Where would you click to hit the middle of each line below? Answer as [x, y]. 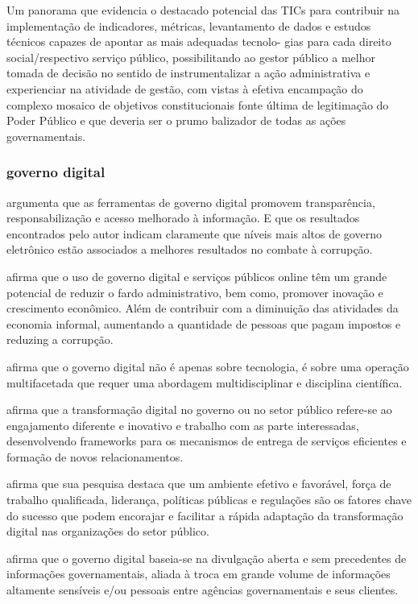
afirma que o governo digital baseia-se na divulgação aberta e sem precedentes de [207, 558]
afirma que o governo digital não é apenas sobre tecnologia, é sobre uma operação [208, 366]
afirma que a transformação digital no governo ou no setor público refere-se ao [199, 410]
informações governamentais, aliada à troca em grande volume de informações [199, 574]
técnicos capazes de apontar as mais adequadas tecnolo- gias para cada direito [199, 41]
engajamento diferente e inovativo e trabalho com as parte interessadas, [183, 425]
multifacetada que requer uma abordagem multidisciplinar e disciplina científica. [205, 382]
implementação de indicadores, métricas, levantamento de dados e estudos [189, 25]
